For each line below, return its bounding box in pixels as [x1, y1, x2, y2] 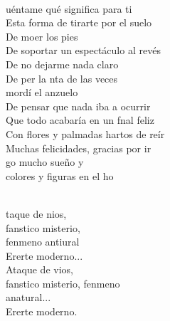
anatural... [6, 290, 51, 305]
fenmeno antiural [6, 234, 80, 249]
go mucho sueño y [6, 154, 84, 169]
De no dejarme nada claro [6, 56, 119, 71]
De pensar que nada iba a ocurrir [6, 98, 151, 113]
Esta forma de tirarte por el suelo [6, 15, 152, 30]
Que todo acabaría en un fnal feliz [6, 112, 154, 127]
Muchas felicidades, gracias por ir [6, 140, 152, 155]
